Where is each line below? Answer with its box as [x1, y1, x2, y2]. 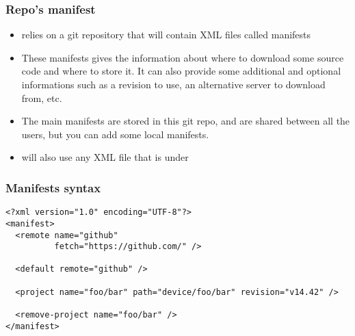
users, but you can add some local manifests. [21, 127, 209, 141]
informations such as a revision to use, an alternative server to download [21, 77, 326, 91]
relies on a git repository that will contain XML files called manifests [21, 27, 311, 42]
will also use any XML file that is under [21, 150, 189, 164]
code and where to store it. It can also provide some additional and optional [21, 64, 341, 78]
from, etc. [21, 90, 62, 105]
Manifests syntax [5, 179, 101, 196]
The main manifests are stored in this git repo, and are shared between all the [21, 114, 350, 128]
